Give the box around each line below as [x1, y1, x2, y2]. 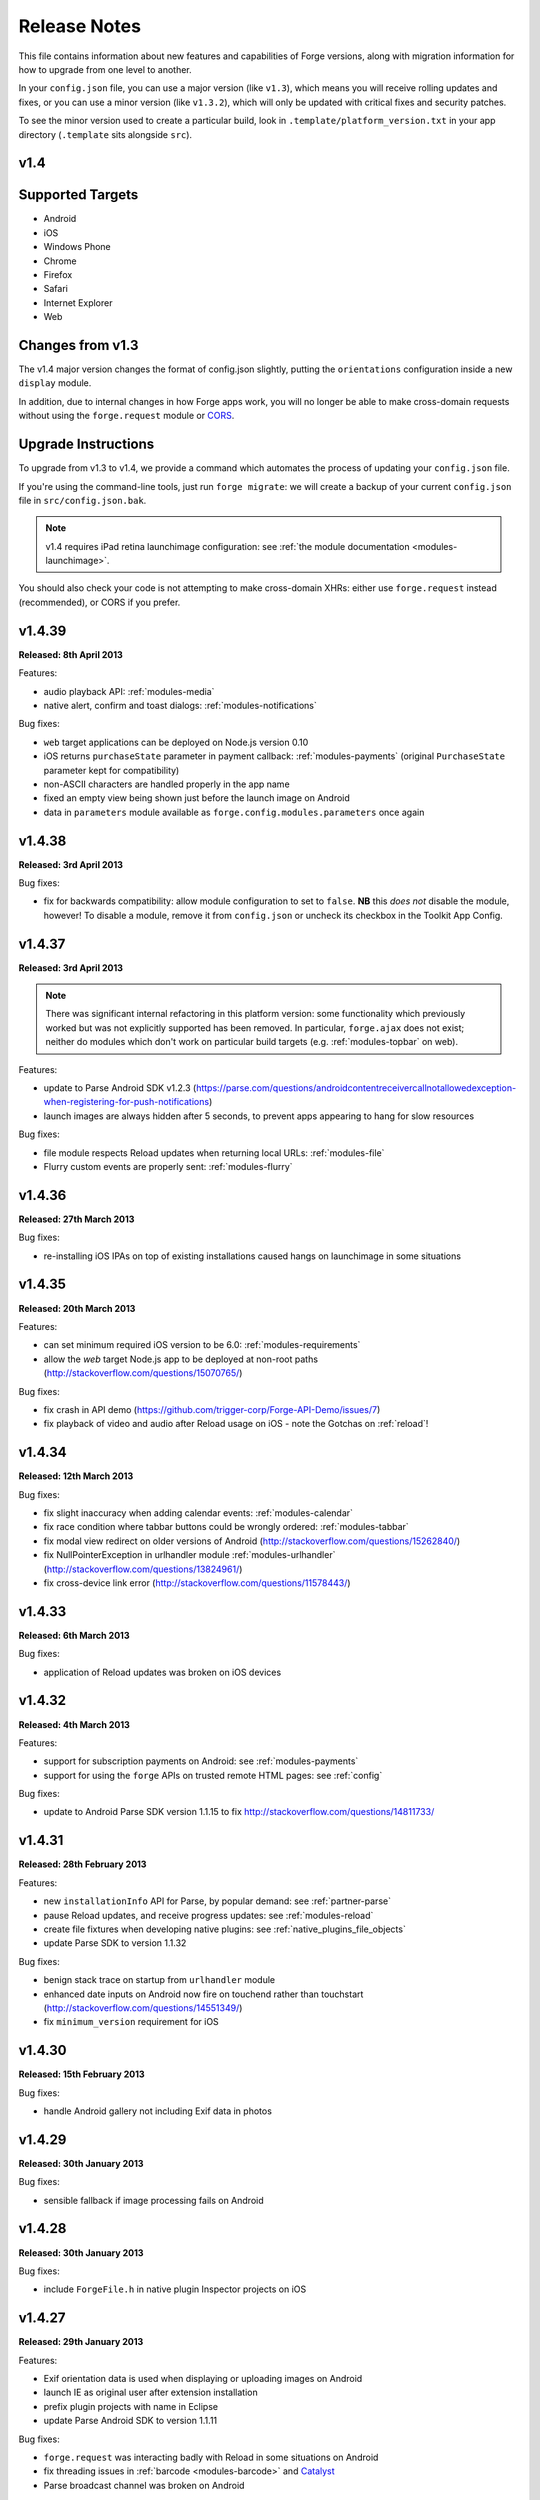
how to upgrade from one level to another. [18, 63, 192, 75]
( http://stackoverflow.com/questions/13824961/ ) [43, 1563, 243, 1575]
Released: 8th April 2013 [18, 648, 124, 660]
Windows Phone [43, 241, 112, 253]
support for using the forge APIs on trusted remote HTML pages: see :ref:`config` [43, 1769, 383, 1781]
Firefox [43, 268, 73, 280]
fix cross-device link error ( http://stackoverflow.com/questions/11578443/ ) [43, 1576, 351, 1589]
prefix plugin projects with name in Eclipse [43, 2400, 219, 2412]
